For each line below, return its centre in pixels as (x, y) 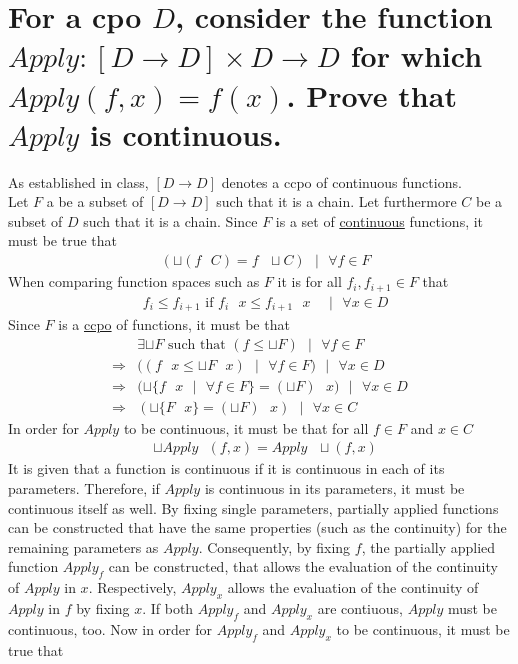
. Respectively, (132, 587)
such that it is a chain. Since (170, 220)
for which (416, 55)
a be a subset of (95, 201)
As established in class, (78, 181)
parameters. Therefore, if (84, 487)
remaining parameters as (83, 546)
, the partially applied (428, 546)
